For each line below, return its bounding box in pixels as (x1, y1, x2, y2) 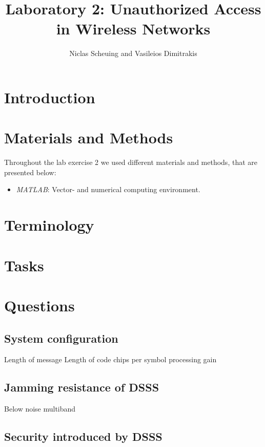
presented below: (4, 166, 56, 177)
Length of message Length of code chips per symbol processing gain (4, 354, 217, 365)
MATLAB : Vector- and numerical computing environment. (16, 184, 200, 195)
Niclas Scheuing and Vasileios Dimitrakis (69, 48, 197, 59)
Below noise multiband (4, 403, 76, 414)
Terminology (4, 214, 94, 235)
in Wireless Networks (56, 18, 211, 39)
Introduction (4, 86, 95, 107)
